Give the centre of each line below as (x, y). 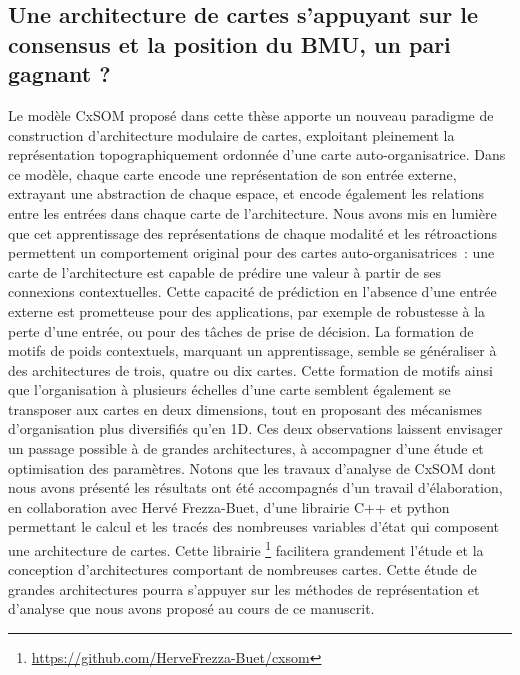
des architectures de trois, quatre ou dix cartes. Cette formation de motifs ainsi (250, 369)
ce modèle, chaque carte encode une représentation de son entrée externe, (232, 173)
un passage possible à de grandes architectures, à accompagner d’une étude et (246, 448)
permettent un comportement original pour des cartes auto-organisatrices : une (251, 252)
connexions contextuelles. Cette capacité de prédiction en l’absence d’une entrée (252, 291)
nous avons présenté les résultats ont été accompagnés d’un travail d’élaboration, (255, 487)
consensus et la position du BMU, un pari (229, 43)
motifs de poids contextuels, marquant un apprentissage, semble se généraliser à (252, 350)
